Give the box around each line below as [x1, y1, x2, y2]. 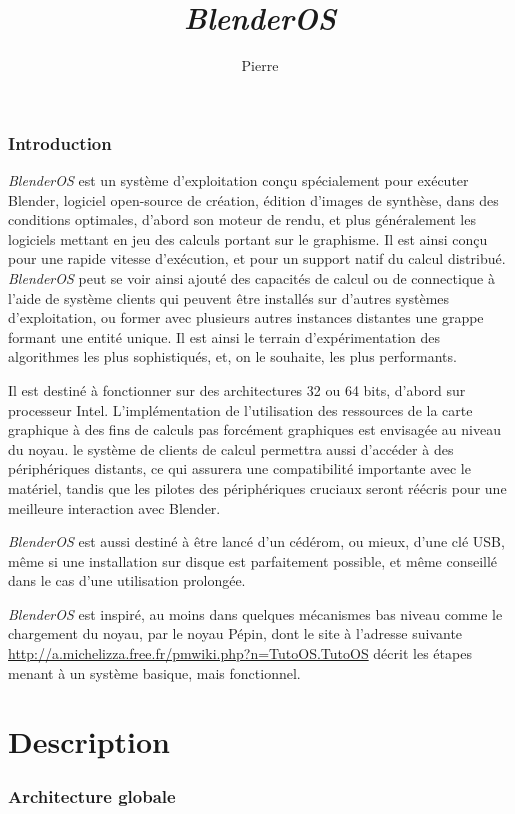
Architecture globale [8, 783, 176, 808]
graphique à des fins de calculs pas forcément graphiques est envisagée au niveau [8, 419, 501, 440]
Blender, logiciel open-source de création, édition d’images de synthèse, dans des [8, 189, 499, 210]
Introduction [8, 130, 112, 155]
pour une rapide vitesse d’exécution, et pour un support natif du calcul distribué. [8, 248, 506, 269]
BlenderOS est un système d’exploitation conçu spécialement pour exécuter [8, 170, 469, 191]
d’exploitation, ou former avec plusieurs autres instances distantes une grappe [8, 307, 484, 328]
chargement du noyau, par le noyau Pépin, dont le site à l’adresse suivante [8, 623, 463, 644]
